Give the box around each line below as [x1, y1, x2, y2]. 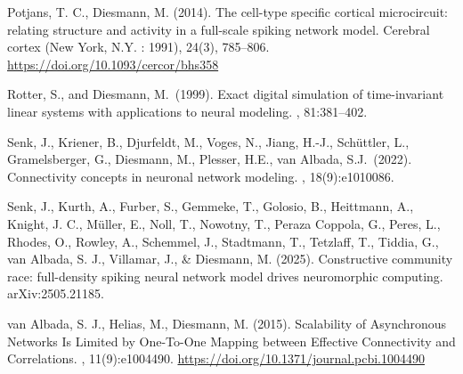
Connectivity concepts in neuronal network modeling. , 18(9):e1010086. [7, 167, 394, 185]
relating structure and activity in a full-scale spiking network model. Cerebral [7, 20, 430, 38]
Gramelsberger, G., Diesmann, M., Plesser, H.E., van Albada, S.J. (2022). [7, 150, 412, 168]
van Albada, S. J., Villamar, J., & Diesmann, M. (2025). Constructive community [7, 249, 453, 268]
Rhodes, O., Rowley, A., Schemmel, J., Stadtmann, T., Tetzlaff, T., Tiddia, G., [7, 232, 439, 250]
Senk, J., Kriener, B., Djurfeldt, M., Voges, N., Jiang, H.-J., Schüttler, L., [7, 132, 410, 150]
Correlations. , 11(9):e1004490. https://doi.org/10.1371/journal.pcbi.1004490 [7, 349, 426, 368]
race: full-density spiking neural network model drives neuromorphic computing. [7, 266, 443, 285]
